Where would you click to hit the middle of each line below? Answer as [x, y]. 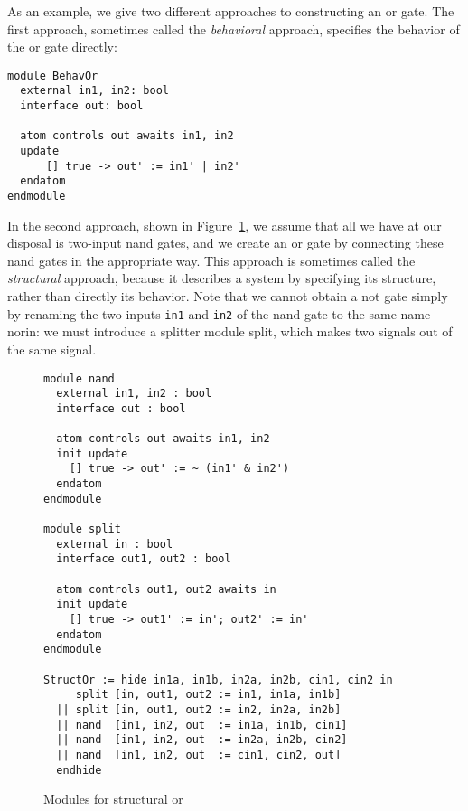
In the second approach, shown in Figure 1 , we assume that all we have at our [225, 225]
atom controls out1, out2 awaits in [166, 589]
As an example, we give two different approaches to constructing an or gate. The [231, 11]
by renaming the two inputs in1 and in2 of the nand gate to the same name [219, 313]
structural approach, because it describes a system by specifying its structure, [222, 278]
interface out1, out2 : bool [144, 559]
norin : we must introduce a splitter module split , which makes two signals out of [230, 331]
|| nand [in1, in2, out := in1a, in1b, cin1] [202, 725]
